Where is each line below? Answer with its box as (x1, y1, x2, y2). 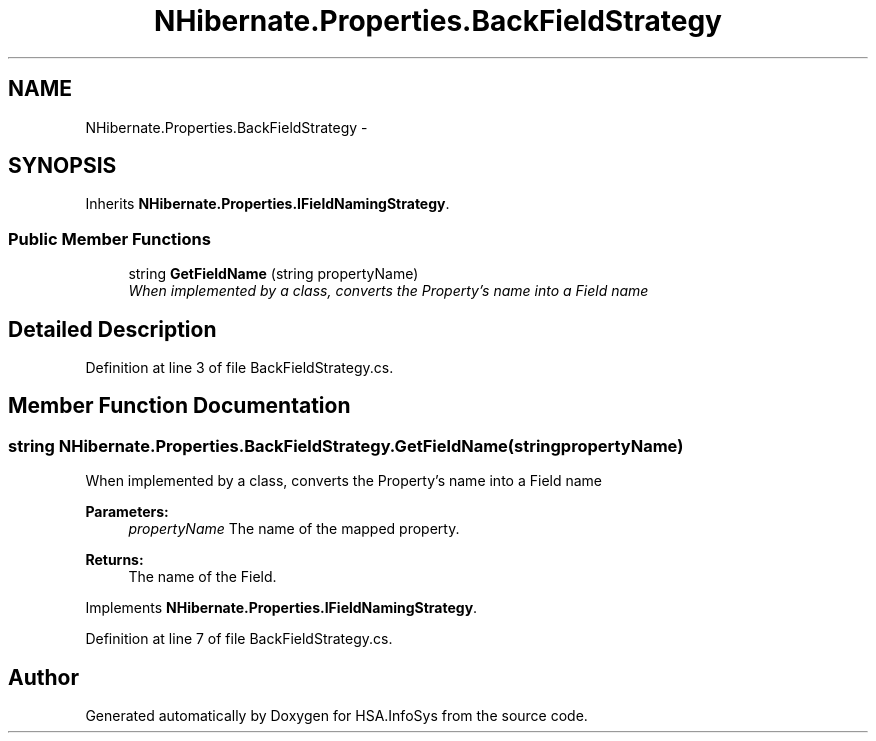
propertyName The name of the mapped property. (128, 520, 460, 538)
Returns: (85, 551, 144, 569)
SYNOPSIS (8, 153, 117, 179)
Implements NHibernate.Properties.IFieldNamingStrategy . (85, 599, 478, 617)
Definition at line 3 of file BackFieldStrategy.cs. (85, 359, 394, 377)
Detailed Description (8, 316, 217, 342)
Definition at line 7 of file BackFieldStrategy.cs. (85, 630, 393, 648)
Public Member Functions (8, 228, 211, 249)
